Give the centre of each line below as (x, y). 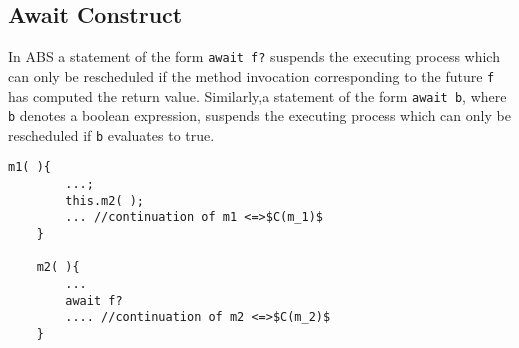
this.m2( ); (105, 200)
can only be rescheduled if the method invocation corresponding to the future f (251, 75)
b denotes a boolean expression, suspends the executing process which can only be (259, 115)
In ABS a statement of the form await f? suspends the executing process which (254, 56)
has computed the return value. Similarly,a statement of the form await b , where (257, 95)
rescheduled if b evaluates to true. (111, 134)
